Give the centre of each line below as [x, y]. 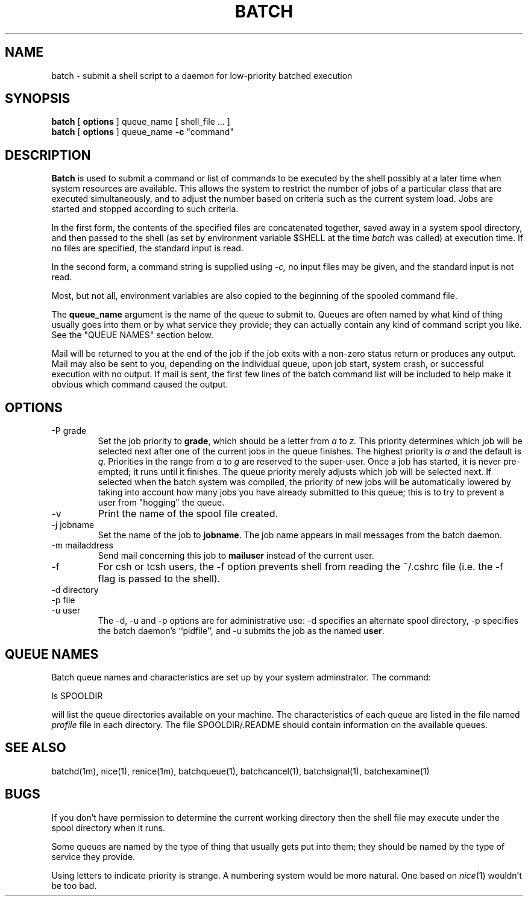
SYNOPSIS [38, 99]
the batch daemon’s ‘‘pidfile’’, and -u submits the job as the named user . [241, 631]
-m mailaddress [82, 545]
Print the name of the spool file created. [188, 514]
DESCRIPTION [48, 155]
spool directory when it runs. [108, 827]
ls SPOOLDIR [77, 695]
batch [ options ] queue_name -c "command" [143, 132]
